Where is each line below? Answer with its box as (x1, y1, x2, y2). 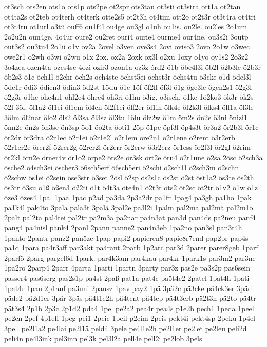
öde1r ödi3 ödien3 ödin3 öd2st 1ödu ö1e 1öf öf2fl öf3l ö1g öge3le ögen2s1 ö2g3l (4, 81, 252, 92)
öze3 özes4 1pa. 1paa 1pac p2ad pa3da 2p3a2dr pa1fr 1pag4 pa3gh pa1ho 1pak (4, 192, 252, 203)
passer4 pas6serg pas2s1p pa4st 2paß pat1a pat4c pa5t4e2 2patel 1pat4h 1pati (4, 273, 250, 283)
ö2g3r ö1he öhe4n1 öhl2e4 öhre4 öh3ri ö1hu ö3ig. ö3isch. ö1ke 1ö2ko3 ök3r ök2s (4, 91, 254, 102)
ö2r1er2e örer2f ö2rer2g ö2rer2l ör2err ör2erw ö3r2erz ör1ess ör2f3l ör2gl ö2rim (4, 142, 251, 152)
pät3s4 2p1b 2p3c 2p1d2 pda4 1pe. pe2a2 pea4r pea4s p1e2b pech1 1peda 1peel (4, 302, 254, 313)
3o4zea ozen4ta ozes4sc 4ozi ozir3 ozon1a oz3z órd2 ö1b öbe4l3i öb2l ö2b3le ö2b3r (4, 61, 261, 72)
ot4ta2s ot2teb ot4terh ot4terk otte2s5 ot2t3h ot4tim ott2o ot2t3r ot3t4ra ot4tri (4, 11, 256, 22)
